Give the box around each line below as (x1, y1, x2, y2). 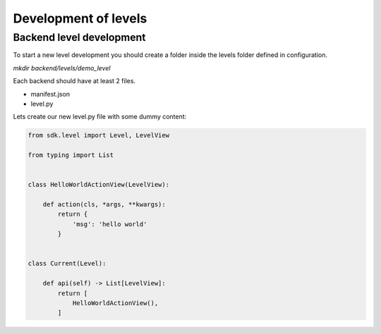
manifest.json (30, 89, 71, 98)
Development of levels (13, 11, 147, 26)
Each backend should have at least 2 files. (13, 77, 136, 85)
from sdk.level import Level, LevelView (28, 131, 169, 140)
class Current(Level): (28, 259, 107, 268)
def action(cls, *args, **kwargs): (42, 201, 166, 209)
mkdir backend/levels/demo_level (13, 63, 111, 72)
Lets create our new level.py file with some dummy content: (13, 113, 187, 121)
